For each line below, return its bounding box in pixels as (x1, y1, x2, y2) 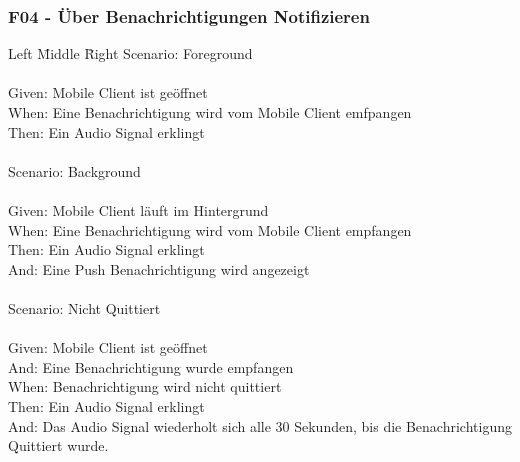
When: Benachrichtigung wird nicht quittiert (8, 376, 282, 397)
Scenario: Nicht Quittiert (8, 297, 161, 318)
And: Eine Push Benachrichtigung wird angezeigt (8, 258, 310, 279)
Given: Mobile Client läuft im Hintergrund (8, 199, 269, 220)
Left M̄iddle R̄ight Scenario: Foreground (8, 43, 253, 64)
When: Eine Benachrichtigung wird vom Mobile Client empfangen (8, 219, 412, 240)
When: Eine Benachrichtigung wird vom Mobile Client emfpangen (8, 102, 412, 122)
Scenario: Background (8, 160, 141, 181)
